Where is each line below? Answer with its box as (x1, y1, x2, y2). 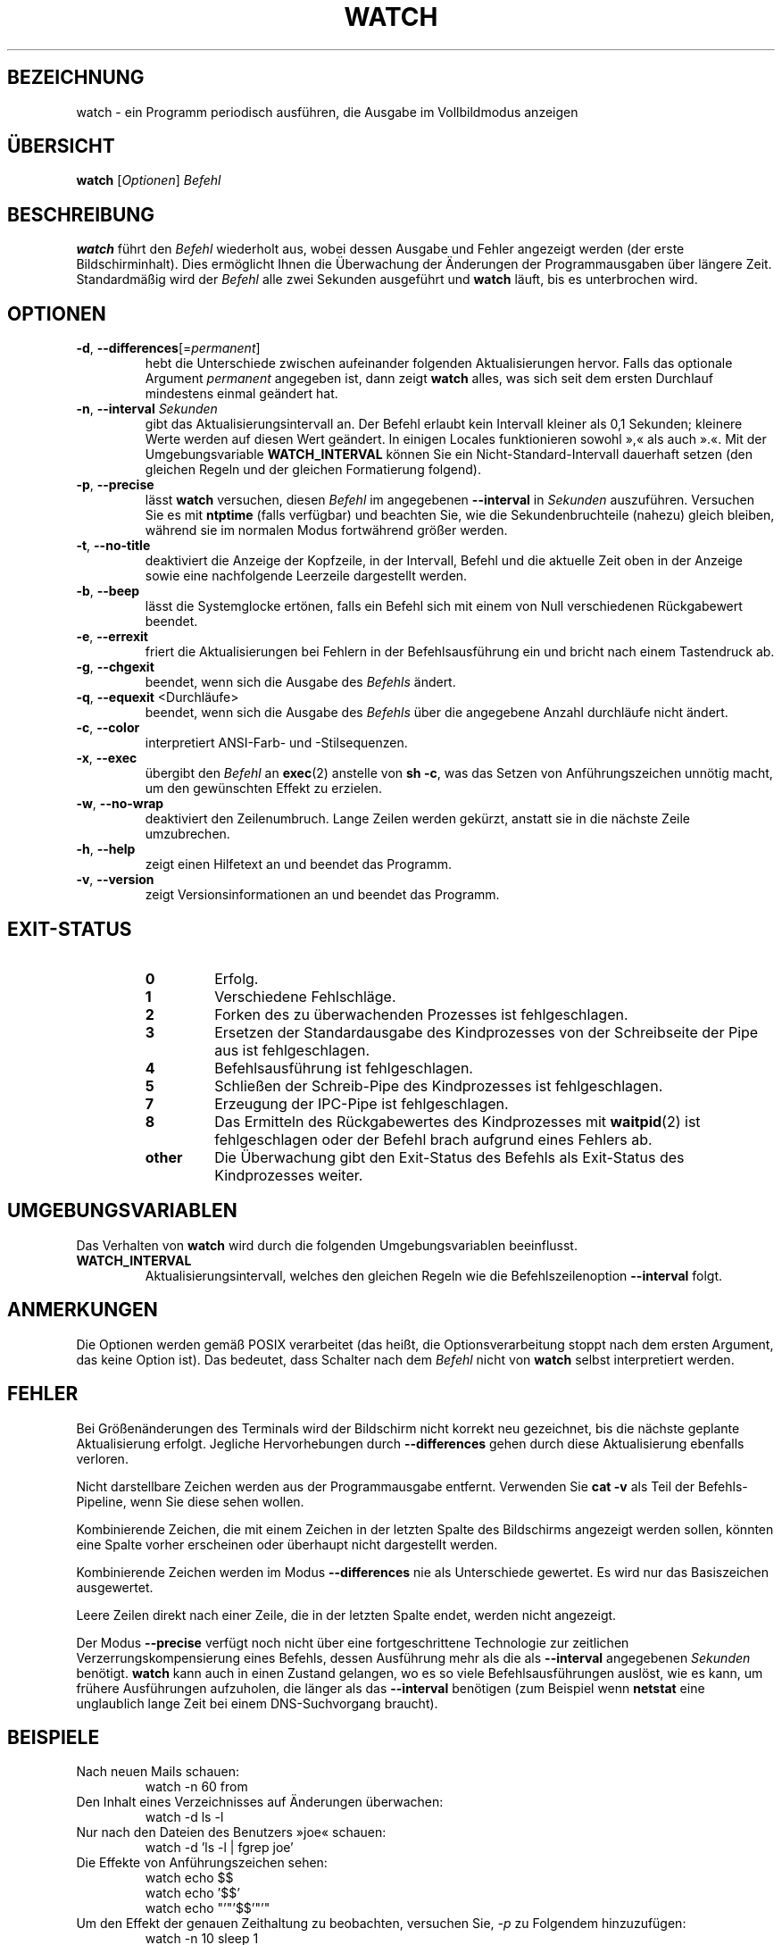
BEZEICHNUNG (7, 66, 145, 89)
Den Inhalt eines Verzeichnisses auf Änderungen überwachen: (76, 1794, 444, 1810)
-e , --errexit (76, 629, 148, 645)
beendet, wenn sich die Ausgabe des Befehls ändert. (145, 674, 456, 690)
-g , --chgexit (76, 659, 154, 675)
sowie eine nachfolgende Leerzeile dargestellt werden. (145, 568, 468, 584)
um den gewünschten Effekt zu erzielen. (145, 781, 382, 797)
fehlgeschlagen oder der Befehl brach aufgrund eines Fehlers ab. (214, 1130, 653, 1148)
